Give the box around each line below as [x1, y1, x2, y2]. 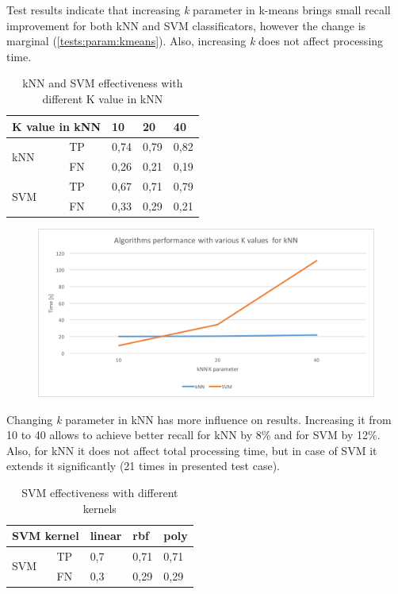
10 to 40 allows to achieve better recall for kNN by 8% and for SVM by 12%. [6, 426, 381, 443]
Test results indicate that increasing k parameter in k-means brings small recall [6, 2, 391, 17]
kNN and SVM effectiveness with [22, 75, 183, 91]
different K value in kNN [42, 90, 163, 106]
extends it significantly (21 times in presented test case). [6, 457, 281, 474]
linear [90, 527, 122, 544]
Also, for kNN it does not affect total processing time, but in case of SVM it [6, 442, 377, 458]
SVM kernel [12, 527, 79, 544]
